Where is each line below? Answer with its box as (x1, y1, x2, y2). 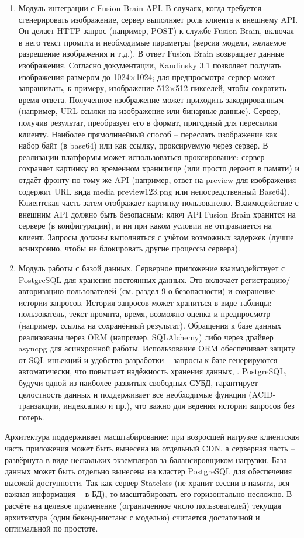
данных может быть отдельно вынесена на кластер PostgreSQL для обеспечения (5, 465, 292, 477)
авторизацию (18, 285, 64, 297)
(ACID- (248, 388, 276, 400)
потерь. (18, 411, 44, 423)
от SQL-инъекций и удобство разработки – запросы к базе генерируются (18, 353, 278, 365)
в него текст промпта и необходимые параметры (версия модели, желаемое (18, 36, 286, 48)
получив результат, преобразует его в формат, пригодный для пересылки (18, 116, 277, 128)
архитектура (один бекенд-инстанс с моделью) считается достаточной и (5, 511, 260, 523)
